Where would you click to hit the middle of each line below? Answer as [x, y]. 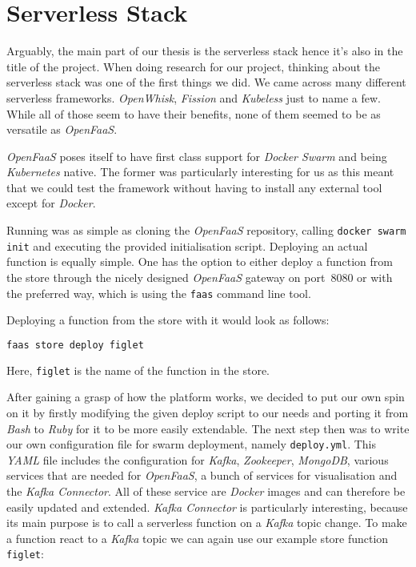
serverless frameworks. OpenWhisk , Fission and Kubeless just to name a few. [194, 97]
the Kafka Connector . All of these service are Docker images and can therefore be [206, 491]
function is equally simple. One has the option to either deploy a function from [200, 261]
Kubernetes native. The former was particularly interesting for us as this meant [200, 172]
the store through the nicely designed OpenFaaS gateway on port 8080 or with [200, 277]
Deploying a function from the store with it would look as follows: [168, 320]
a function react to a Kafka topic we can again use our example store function [198, 538]
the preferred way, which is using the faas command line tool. [159, 293]
